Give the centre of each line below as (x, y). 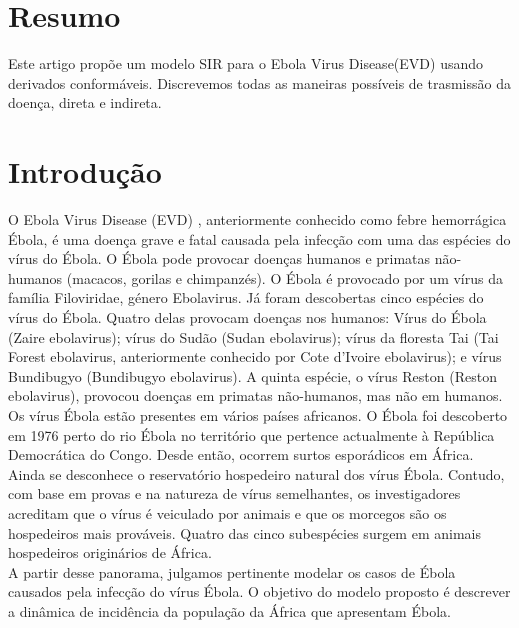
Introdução (85, 171)
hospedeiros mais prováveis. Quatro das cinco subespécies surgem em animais (244, 532)
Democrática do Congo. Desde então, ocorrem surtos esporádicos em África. (241, 454)
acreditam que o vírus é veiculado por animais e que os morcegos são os (227, 512)
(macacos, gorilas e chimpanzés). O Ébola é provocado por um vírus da (284, 277)
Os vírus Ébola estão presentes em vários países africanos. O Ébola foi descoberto (258, 414)
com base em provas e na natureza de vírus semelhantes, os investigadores (234, 493)
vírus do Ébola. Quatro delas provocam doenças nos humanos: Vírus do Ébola (247, 317)
